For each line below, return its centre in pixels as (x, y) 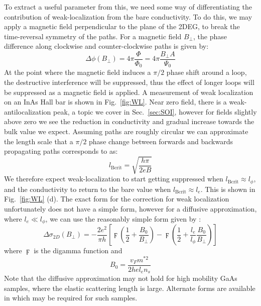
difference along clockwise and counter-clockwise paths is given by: (106, 46)
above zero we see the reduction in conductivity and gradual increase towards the (129, 121)
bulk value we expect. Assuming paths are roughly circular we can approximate (126, 131)
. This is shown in (228, 189)
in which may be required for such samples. (71, 298)
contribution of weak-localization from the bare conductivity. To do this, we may (128, 16)
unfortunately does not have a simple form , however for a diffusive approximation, (130, 209)
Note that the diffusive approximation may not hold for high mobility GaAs (121, 278)
